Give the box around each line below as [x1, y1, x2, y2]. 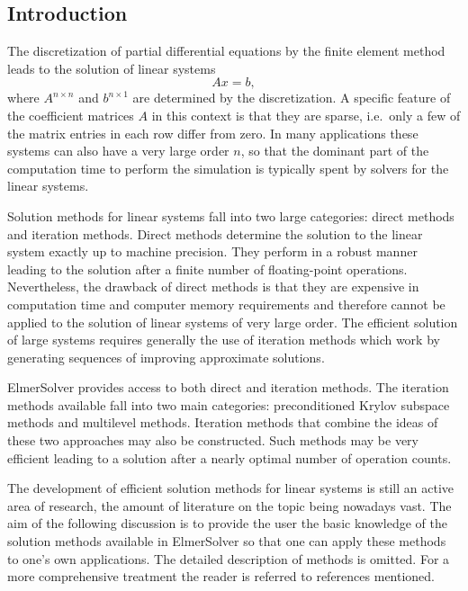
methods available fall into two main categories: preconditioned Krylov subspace [7, 395, 450, 414]
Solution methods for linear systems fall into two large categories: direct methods [7, 206, 454, 225]
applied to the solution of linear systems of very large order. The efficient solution [7, 312, 458, 331]
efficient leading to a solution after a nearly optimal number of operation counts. [7, 448, 452, 467]
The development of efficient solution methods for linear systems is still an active [7, 479, 454, 497]
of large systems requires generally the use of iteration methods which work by [7, 330, 440, 349]
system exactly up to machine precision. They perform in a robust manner [7, 242, 418, 261]
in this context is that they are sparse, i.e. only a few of [151, 105, 461, 124]
